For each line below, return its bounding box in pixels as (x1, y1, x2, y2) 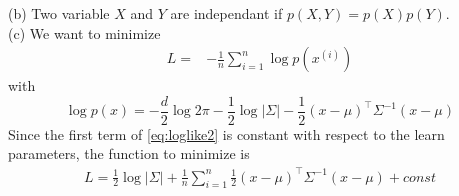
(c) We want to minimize (8, 22, 161, 43)
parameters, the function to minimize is (8, 143, 250, 164)
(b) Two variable (8, 3, 110, 23)
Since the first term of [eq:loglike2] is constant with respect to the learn (8, 123, 445, 144)
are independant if (170, 3, 283, 23)
